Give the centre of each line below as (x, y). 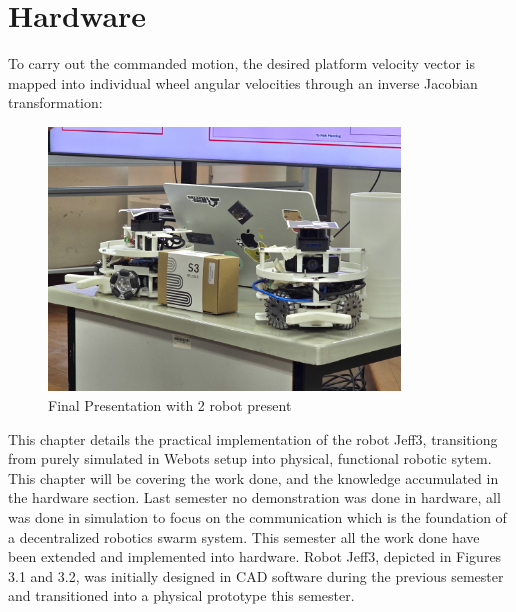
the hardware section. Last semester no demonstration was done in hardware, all (254, 497)
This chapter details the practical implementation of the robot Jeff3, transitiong (253, 438)
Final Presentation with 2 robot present (170, 405)
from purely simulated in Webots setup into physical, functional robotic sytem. (250, 458)
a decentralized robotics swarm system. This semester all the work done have (244, 536)
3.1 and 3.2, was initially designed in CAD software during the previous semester (256, 575)
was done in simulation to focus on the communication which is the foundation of (257, 517)
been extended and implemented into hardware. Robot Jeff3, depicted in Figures (255, 556)
